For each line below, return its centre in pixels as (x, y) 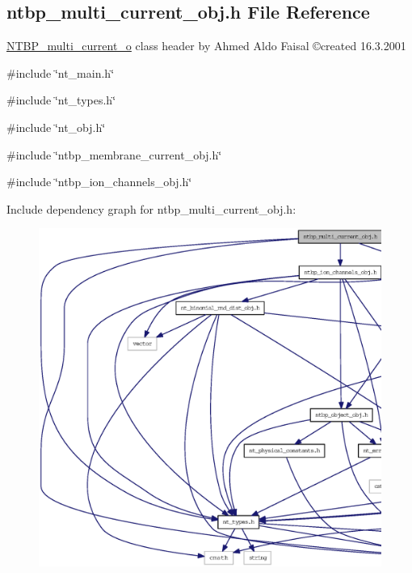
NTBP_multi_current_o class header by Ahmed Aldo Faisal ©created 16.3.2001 (206, 46)
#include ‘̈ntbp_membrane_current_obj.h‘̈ (114, 154)
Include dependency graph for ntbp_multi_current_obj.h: (151, 208)
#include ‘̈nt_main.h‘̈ (61, 72)
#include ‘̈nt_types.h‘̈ (61, 100)
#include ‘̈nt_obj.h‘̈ (56, 127)
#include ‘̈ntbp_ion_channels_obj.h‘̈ (99, 182)
